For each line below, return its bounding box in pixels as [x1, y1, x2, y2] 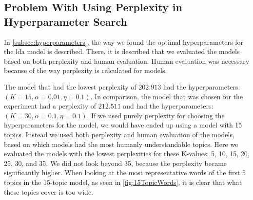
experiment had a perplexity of [4, 101, 97, 111]
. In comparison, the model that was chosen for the [90, 91, 243, 101]
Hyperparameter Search [4, 14, 127, 29]
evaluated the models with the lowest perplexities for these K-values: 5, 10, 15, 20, [4, 148, 250, 159]
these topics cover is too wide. [4, 186, 94, 197]
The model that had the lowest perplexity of [4, 81, 136, 91]
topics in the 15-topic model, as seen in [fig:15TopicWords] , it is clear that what [4, 177, 242, 187]
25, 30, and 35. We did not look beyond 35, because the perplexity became [4, 158, 227, 168]
